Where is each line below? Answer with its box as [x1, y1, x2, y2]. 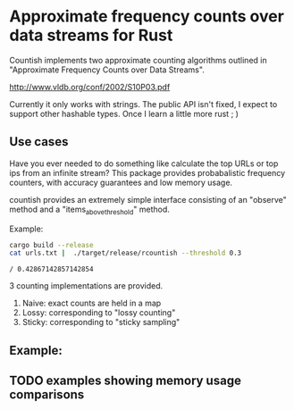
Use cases [9, 134, 69, 149]
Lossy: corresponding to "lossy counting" [21, 307, 176, 318]
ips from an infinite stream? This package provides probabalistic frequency [9, 167, 286, 178]
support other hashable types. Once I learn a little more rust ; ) [9, 108, 239, 119]
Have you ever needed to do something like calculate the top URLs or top [9, 158, 279, 169]
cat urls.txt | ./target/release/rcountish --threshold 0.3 [9, 248, 242, 258]
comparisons [9, 387, 85, 403]
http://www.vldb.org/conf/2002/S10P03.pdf [9, 81, 171, 92]
